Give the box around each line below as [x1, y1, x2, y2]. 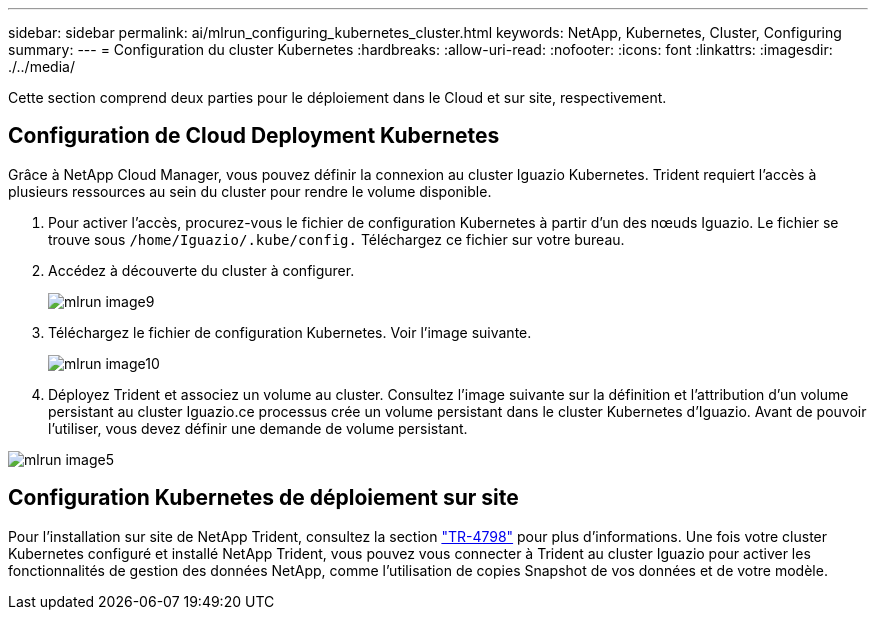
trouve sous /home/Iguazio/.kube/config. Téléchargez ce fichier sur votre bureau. [48, 230, 625, 248]
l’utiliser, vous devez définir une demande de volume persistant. [48, 419, 468, 437]
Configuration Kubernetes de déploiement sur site [8, 485, 519, 511]
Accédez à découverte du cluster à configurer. [48, 261, 355, 279]
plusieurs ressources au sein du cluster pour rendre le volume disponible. [8, 182, 492, 200]
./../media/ [8, 58, 75, 75]
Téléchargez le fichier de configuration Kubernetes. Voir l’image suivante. [48, 323, 532, 341]
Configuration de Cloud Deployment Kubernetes [8, 123, 500, 149]
